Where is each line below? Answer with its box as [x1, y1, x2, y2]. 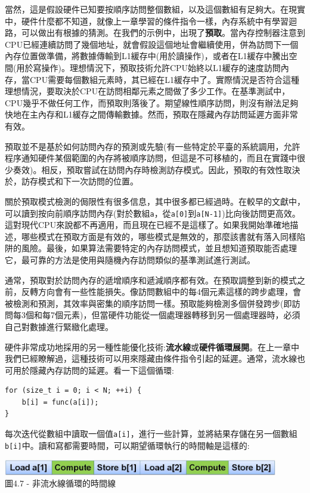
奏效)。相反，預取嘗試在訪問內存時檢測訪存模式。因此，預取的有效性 [13, 163, 284, 175]
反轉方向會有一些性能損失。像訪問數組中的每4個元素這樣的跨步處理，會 [21, 285, 301, 298]
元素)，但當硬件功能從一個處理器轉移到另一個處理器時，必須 [63, 309, 300, 321]
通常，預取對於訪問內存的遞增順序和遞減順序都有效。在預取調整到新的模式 [5, 273, 297, 286]
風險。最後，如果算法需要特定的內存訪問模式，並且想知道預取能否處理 [21, 242, 297, 254]
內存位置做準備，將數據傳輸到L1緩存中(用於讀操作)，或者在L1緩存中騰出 [5, 50, 289, 62]
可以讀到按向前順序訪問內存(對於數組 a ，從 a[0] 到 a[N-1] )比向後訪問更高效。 [5, 207, 300, 219]
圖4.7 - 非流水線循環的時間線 [5, 477, 116, 489]
